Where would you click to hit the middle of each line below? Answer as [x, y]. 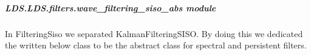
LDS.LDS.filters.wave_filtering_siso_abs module [111, 7]
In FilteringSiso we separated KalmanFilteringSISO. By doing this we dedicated [154, 33]
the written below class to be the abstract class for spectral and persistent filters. [156, 45]
